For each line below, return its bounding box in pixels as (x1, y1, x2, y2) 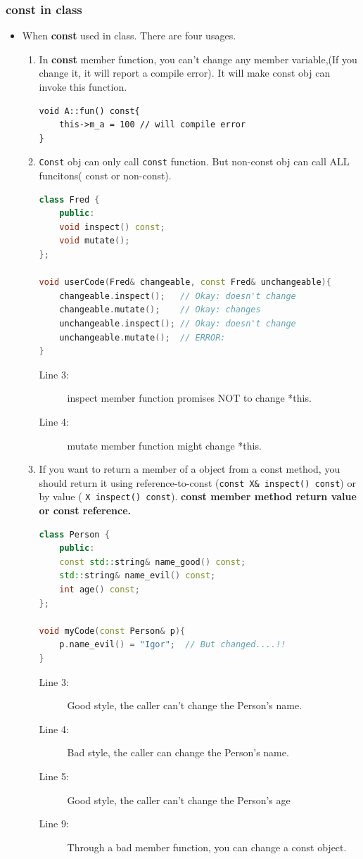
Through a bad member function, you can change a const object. (67, 839, 347, 854)
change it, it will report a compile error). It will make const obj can (39, 65, 331, 80)
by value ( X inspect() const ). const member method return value (39, 489, 357, 504)
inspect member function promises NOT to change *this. (67, 390, 312, 405)
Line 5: (39, 768, 69, 783)
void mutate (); (59, 236, 130, 246)
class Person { (39, 529, 110, 540)
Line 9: (39, 816, 69, 831)
